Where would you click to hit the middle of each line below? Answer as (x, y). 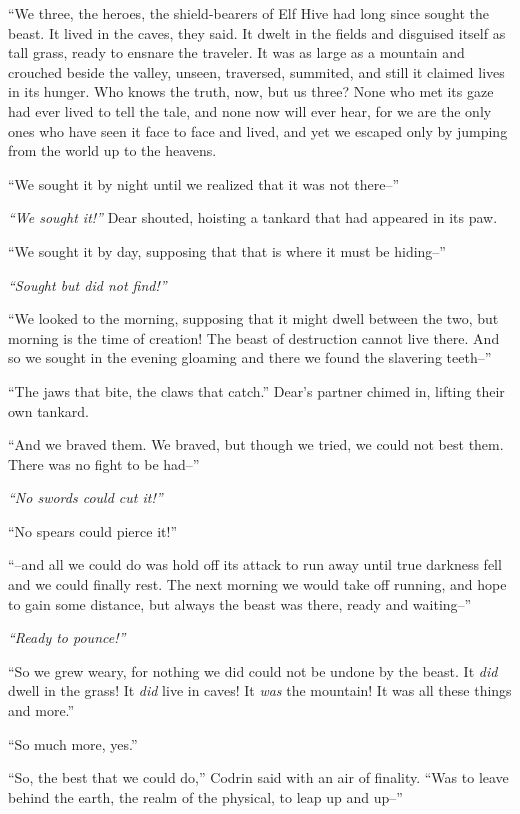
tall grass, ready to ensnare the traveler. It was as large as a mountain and (236, 52)
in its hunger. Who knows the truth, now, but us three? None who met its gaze (251, 91)
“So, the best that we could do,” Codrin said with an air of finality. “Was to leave (258, 777)
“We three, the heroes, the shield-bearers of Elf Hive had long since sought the (248, 13)
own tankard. (48, 410)
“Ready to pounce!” (67, 637)
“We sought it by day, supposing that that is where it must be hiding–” (227, 250)
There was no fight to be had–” (104, 463)
